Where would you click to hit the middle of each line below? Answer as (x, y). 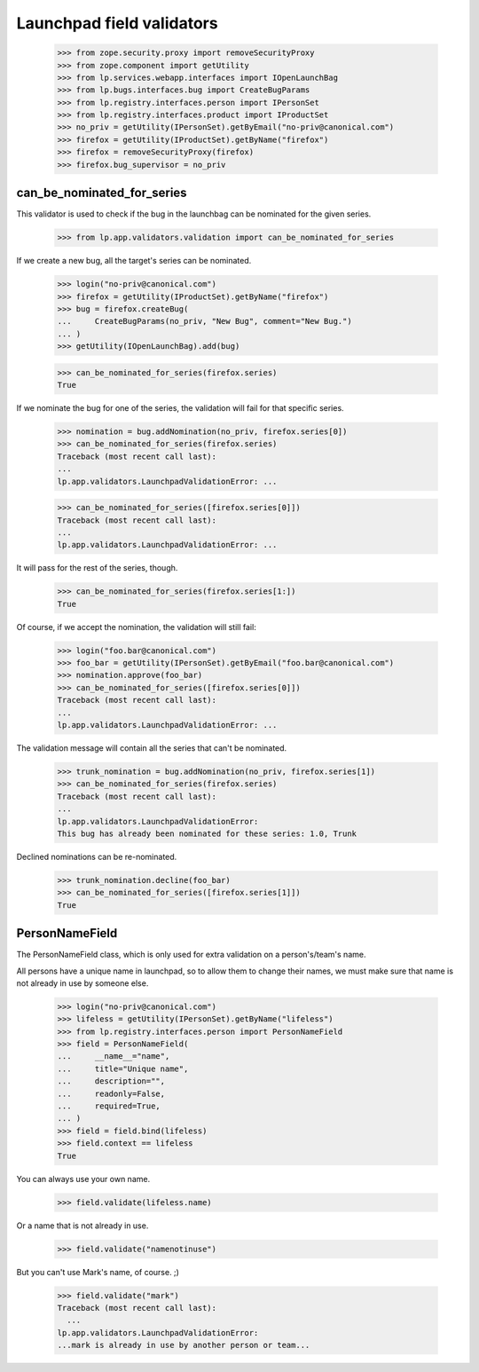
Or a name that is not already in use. (82, 1226)
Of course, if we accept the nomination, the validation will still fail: (136, 627)
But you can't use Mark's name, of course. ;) (98, 1272)
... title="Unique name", (123, 1068)
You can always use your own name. (83, 1179)
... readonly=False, (111, 1093)
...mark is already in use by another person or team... (184, 1345)
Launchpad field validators (117, 23)
